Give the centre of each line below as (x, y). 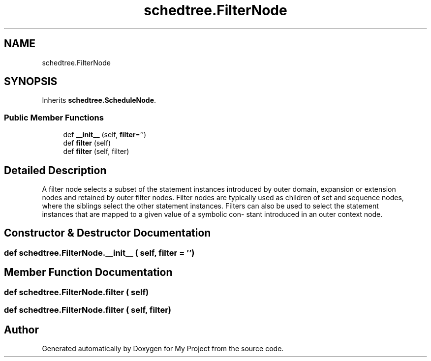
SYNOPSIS (31, 82)
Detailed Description (55, 170)
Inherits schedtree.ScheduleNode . (99, 100)
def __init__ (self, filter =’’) (105, 135)
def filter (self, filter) (96, 151)
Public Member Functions (54, 117)
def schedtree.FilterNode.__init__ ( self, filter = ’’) (99, 253)
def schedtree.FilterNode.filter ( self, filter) (88, 310)
